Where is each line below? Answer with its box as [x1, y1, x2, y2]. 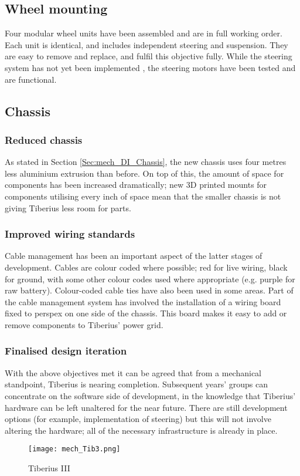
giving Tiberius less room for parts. [5, 201, 131, 214]
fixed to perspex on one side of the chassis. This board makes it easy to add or [5, 307, 287, 319]
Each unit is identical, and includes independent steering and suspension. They [5, 38, 288, 50]
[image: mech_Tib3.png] [28, 445, 121, 454]
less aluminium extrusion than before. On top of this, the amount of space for [5, 167, 284, 179]
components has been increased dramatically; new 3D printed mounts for [5, 178, 267, 191]
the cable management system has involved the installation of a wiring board [5, 295, 281, 308]
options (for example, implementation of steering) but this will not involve [5, 413, 271, 425]
